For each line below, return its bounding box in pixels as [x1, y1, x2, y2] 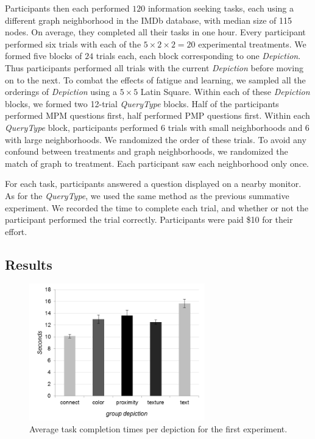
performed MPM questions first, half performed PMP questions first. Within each [5, 109, 310, 122]
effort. [5, 225, 27, 237]
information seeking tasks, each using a [147, 2, 294, 14]
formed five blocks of [5, 49, 82, 62]
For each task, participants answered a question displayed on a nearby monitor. [5, 177, 302, 190]
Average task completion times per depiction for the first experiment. [29, 423, 288, 435]
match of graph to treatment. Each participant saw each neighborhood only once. [5, 156, 309, 169]
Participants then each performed [5, 2, 130, 14]
